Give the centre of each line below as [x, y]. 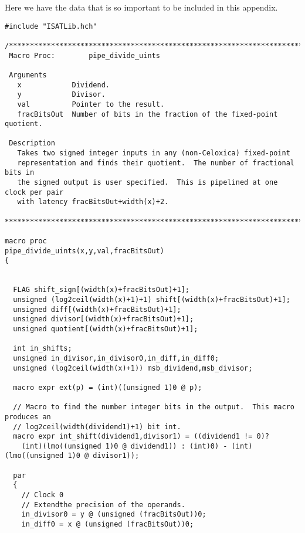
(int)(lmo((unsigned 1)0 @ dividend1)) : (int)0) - [124, 446]
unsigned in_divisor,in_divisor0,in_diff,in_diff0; [116, 358]
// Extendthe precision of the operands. [103, 505]
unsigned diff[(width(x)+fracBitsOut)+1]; [97, 309]
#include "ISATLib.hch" [51, 26]
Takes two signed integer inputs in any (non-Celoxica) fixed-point [154, 153]
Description [32, 143]
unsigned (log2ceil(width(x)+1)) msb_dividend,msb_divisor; [133, 368]
